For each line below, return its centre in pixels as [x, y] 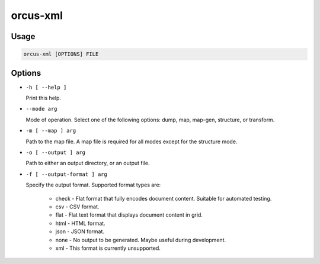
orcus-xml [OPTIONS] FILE [61, 54]
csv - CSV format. [77, 207]
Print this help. [44, 98]
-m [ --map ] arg [51, 131]
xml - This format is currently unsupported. [108, 248]
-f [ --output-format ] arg [67, 174]
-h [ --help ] [46, 87]
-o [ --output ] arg [56, 152]
